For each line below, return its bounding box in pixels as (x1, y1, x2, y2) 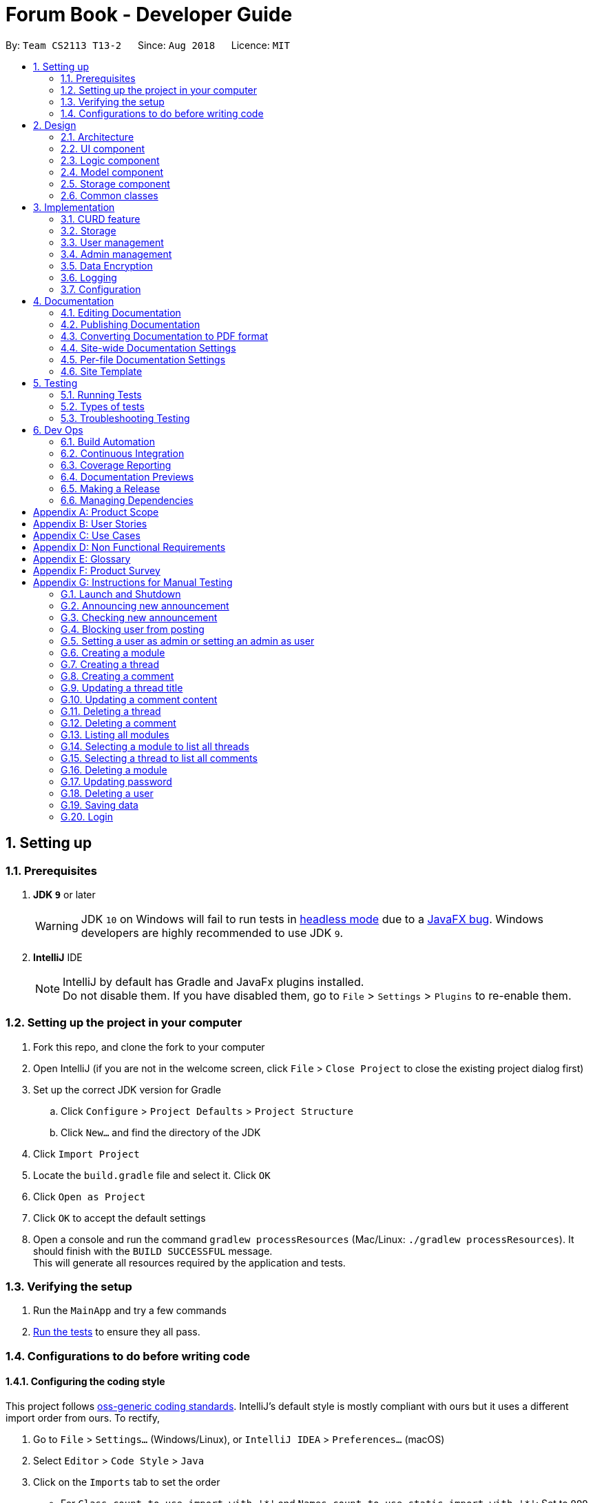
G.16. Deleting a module (61, 763, 167, 776)
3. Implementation (33, 201, 115, 213)
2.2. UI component (61, 142, 145, 154)
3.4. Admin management (61, 248, 172, 260)
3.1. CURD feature (61, 212, 141, 225)
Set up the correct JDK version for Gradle (33, 1083, 221, 1096)
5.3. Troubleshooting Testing (61, 412, 190, 424)
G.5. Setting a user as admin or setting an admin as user (61, 634, 315, 647)
